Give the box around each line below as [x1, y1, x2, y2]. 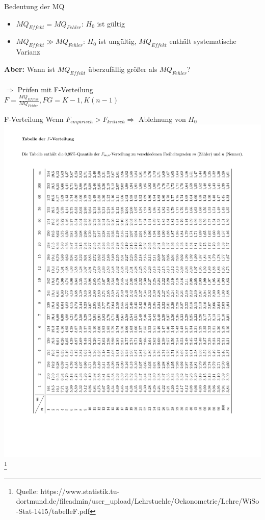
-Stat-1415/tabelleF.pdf [16, 505, 90, 516]
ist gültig [97, 18, 125, 29]
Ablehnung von [139, 113, 186, 124]
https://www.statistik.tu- [40, 485, 120, 496]
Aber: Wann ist [4, 63, 56, 74]
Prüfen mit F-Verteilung [17, 84, 93, 95]
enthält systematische [169, 36, 236, 46]
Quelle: [16, 485, 38, 496]
